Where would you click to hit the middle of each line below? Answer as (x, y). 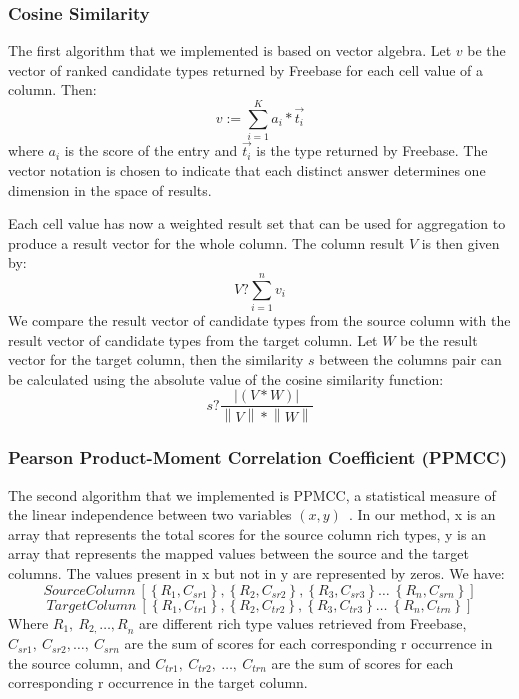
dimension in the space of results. (110, 189)
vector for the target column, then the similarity (156, 359)
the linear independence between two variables (150, 514)
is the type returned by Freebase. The (372, 150)
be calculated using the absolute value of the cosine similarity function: (226, 378)
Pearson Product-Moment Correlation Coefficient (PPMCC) (257, 457)
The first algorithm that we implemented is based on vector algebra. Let (230, 50)
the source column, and (79, 662)
